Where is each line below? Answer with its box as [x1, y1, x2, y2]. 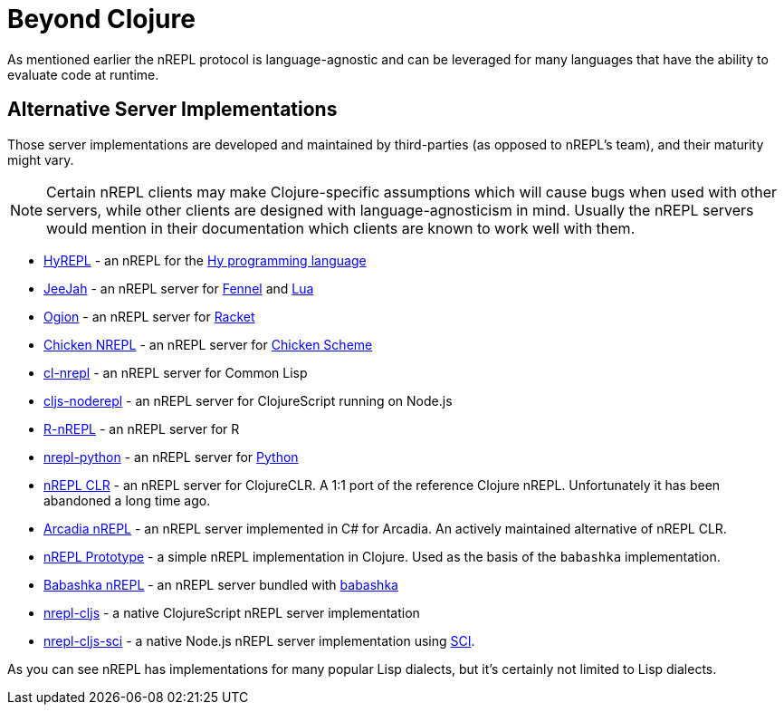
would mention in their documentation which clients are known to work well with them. [46, 218, 636, 237]
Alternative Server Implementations [7, 98, 338, 121]
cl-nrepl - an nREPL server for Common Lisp [43, 364, 308, 380]
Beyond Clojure [7, 4, 196, 34]
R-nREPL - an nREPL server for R [43, 420, 240, 437]
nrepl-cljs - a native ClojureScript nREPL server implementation [43, 604, 420, 621]
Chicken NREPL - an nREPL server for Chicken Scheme [43, 336, 373, 352]
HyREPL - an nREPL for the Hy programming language [43, 252, 367, 268]
